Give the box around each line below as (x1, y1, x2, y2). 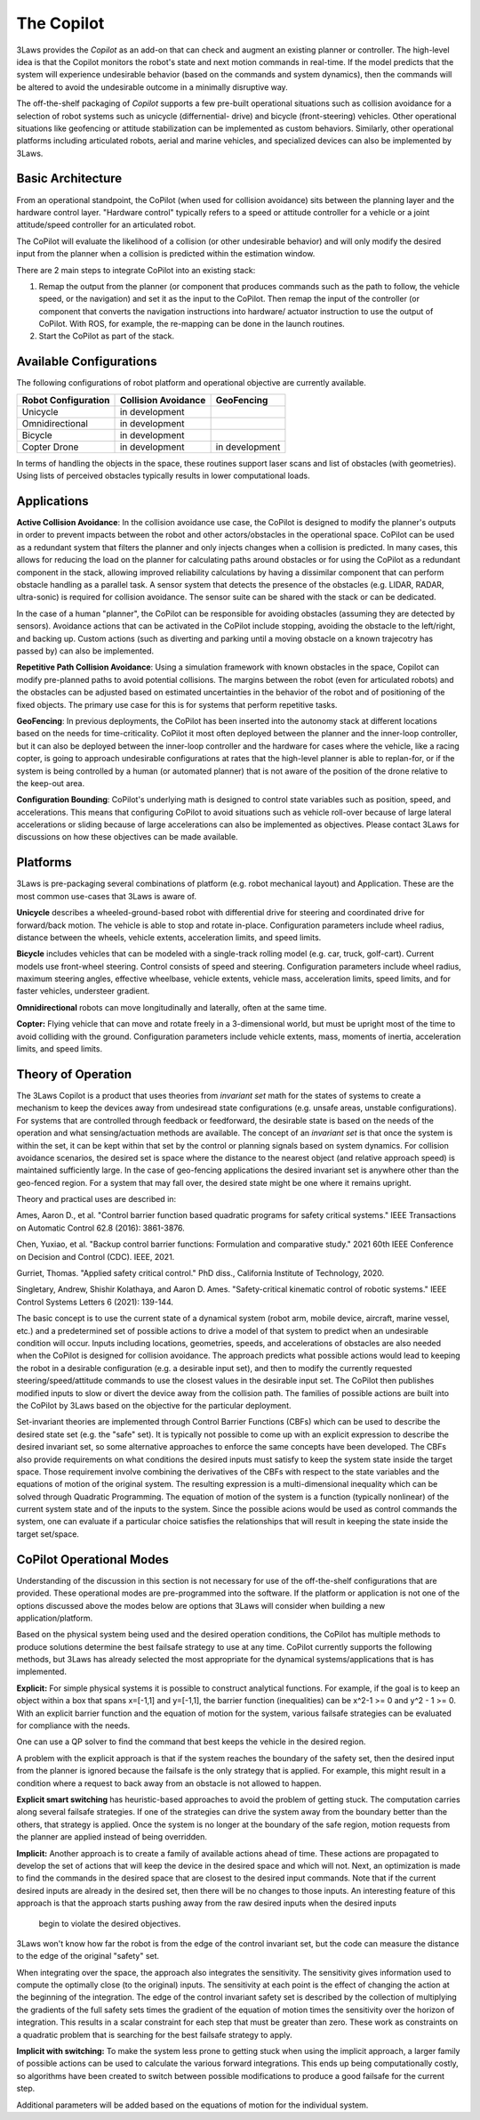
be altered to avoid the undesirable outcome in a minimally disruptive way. (16, 81, 288, 93)
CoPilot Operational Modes (16, 1552, 169, 1567)
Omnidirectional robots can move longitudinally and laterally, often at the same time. (16, 1002, 327, 1012)
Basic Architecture (16, 171, 123, 186)
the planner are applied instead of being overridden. (16, 1832, 208, 1842)
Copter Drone (21, 441, 79, 453)
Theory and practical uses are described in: (16, 1194, 177, 1205)
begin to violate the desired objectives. (38, 1918, 181, 1929)
